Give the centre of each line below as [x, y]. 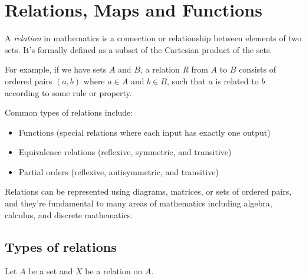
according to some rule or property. [68, 92]
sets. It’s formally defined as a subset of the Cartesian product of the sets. [139, 49]
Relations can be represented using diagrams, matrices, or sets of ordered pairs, [148, 191]
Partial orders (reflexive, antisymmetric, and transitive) [119, 171]
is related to [237, 81]
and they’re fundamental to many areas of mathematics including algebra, [139, 203]
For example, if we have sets [56, 69]
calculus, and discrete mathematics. [69, 214]
